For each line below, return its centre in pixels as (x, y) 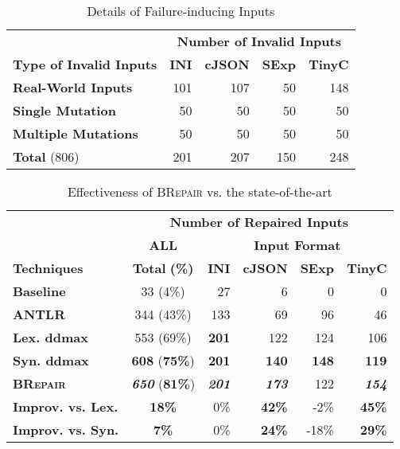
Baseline (39, 291)
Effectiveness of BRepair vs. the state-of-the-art (200, 191)
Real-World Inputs (73, 87)
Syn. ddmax (51, 360)
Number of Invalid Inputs (259, 41)
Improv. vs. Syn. (66, 429)
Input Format (297, 245)
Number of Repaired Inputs (259, 222)
